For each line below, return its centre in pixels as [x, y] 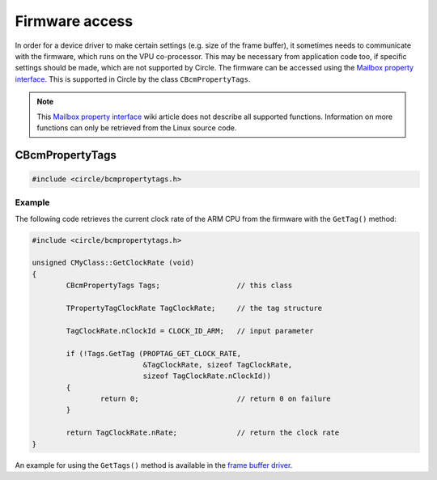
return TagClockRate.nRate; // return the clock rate [203, 433]
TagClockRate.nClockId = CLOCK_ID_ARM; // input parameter [190, 331]
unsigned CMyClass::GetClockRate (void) [113, 263]
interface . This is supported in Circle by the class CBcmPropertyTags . [133, 79]
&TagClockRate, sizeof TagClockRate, [218, 365]
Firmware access [74, 21]
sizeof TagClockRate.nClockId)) [207, 376]
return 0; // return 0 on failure [215, 399]
